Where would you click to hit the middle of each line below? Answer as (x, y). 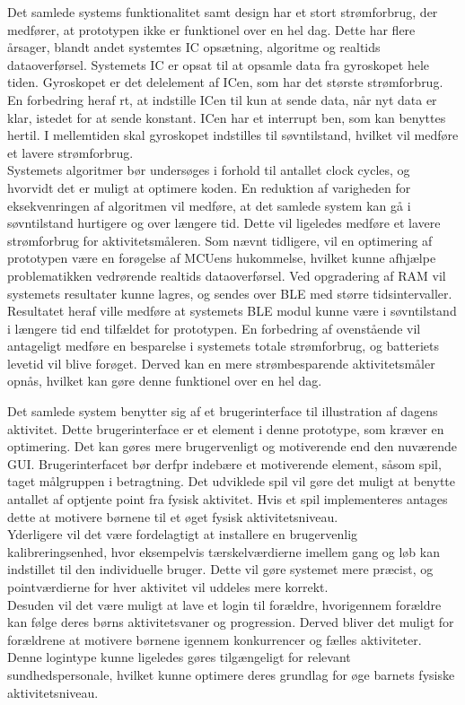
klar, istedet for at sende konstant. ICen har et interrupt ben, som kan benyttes (227, 117)
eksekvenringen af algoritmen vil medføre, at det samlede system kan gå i (209, 205)
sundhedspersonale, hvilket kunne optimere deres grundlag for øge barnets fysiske (231, 674)
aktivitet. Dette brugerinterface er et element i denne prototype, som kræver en (226, 428)
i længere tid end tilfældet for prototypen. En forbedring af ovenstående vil (214, 328)
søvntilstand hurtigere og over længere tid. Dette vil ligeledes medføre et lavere (224, 223)
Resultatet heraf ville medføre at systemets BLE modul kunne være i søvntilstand (232, 311)
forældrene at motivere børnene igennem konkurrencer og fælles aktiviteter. (215, 639)
